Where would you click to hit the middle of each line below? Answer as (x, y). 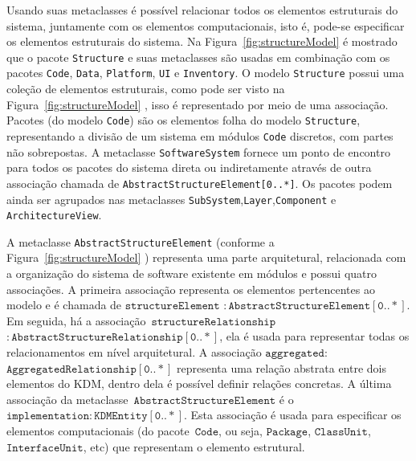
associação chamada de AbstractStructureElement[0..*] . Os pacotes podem (200, 183)
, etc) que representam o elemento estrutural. (194, 446)
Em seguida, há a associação (76, 320)
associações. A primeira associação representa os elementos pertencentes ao (191, 289)
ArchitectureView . (54, 215)
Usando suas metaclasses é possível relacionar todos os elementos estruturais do (202, 10)
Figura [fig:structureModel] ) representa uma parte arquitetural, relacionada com (206, 257)
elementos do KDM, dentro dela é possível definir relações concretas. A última (199, 383)
